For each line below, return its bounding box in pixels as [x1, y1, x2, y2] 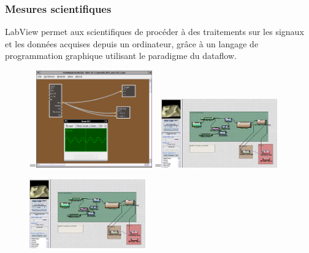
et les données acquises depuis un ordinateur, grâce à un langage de [5, 37, 259, 50]
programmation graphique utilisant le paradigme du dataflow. [5, 49, 237, 62]
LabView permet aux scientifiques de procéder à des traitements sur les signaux [5, 25, 304, 38]
